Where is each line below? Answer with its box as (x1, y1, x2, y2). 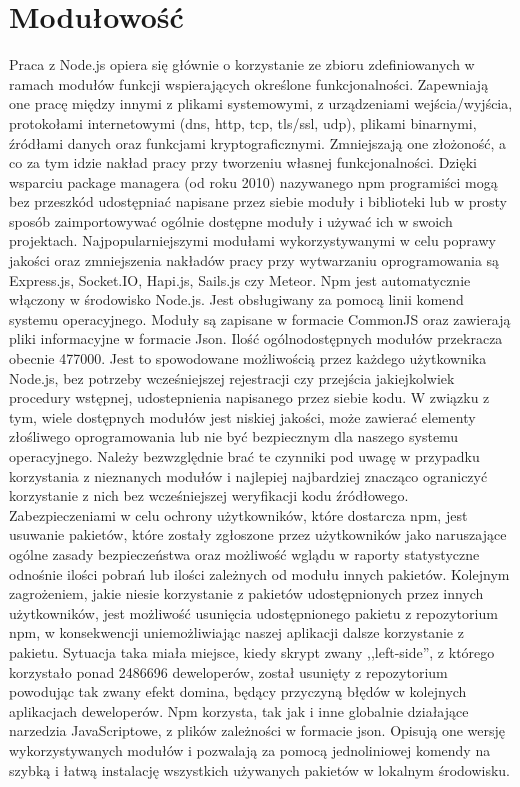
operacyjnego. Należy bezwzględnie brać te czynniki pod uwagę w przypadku (9, 446, 480, 466)
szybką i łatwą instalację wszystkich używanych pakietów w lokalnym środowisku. (9, 759, 511, 780)
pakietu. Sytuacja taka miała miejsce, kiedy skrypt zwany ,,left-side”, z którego (9, 641, 495, 662)
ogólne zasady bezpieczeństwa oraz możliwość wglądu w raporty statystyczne (9, 543, 480, 564)
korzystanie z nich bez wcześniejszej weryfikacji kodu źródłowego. (9, 485, 409, 506)
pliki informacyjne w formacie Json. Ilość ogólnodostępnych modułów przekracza (9, 328, 503, 349)
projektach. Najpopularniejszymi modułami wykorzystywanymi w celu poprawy (9, 230, 496, 251)
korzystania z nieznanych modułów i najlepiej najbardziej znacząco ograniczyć (9, 465, 488, 486)
